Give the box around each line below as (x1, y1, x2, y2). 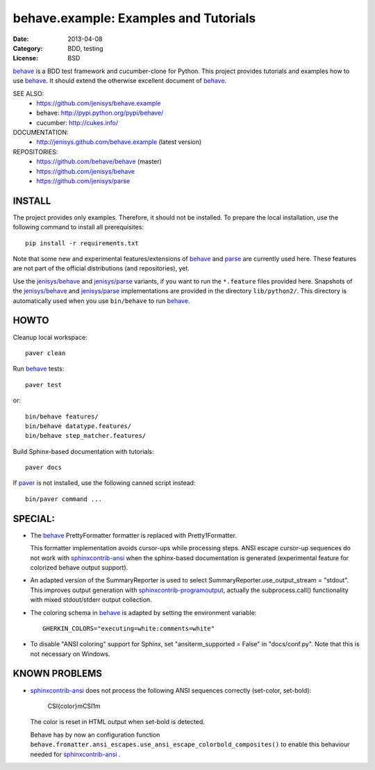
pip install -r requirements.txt (25, 239, 139, 247)
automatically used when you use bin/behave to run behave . (12, 296, 190, 305)
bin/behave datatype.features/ (25, 422, 132, 430)
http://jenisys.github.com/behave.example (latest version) (36, 138, 202, 146)
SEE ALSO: (12, 89, 44, 97)
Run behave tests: (12, 365, 65, 373)
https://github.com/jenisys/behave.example (36, 99, 161, 107)
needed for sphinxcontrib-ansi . (30, 750, 121, 758)
